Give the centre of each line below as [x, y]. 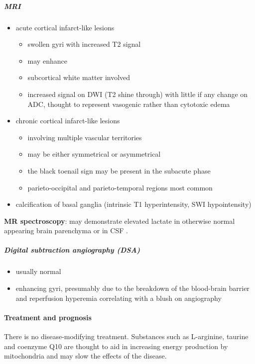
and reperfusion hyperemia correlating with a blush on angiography [119, 298]
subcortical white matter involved [79, 77]
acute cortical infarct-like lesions [65, 27]
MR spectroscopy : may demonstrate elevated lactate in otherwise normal [120, 221]
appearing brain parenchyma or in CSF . [66, 230]
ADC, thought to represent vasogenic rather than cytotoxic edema [129, 104]
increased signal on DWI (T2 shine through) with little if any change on [138, 94]
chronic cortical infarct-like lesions [68, 121]
